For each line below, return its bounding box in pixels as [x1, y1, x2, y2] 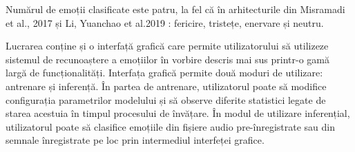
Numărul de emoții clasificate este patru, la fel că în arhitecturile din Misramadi [6, 2, 345, 16]
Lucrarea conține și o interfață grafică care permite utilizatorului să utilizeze [6, 39, 329, 53]
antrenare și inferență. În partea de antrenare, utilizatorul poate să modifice [6, 78, 327, 93]
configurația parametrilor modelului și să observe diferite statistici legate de [6, 92, 326, 107]
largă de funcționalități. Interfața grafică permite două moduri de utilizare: [6, 65, 323, 80]
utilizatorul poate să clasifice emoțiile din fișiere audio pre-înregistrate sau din [6, 119, 335, 133]
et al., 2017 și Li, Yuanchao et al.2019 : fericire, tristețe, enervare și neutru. [6, 15, 324, 30]
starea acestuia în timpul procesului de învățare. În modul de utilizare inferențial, [6, 106, 350, 120]
